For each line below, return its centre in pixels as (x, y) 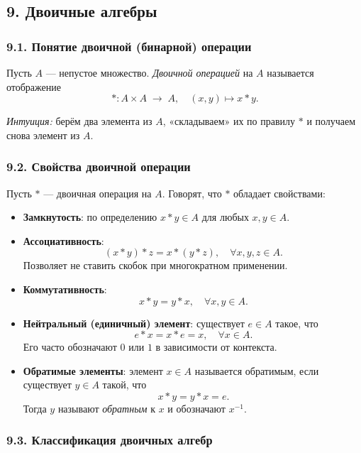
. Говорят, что (192, 193)
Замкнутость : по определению (90, 217)
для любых (225, 217)
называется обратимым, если (257, 370)
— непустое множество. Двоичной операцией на (149, 72)
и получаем (331, 121)
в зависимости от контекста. (216, 347)
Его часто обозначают (70, 347)
